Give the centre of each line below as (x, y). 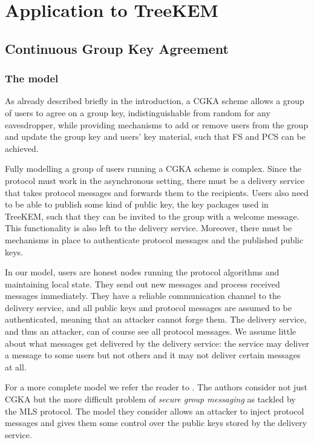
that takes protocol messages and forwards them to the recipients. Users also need (157, 192)
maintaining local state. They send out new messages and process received (142, 284)
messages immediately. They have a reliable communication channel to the (143, 296)
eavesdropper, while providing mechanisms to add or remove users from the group (157, 124)
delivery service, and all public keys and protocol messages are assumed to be (148, 307)
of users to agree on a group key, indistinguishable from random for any (138, 112)
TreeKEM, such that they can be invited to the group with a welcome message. (152, 216)
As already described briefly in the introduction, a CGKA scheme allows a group (155, 101)
